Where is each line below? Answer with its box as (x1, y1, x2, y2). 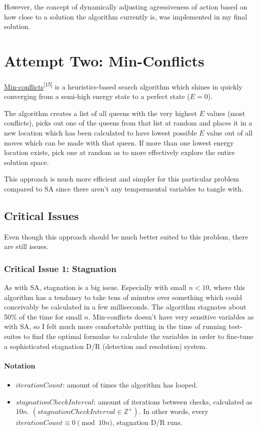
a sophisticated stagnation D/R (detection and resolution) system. (4, 340, 207, 351)
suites (4, 331, 21, 341)
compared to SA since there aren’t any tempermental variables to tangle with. (4, 183, 243, 193)
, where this (209, 282, 245, 292)
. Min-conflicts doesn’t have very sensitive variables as (88, 311, 254, 321)
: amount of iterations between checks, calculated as (93, 396, 252, 406)
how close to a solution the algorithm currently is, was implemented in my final (4, 11, 247, 21)
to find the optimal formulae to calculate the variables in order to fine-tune (23, 331, 253, 341)
